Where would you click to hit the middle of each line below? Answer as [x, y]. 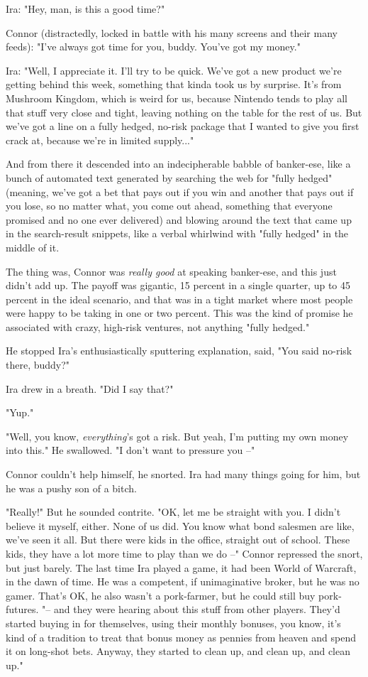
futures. [22, 609]
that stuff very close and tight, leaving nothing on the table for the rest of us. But [184, 112]
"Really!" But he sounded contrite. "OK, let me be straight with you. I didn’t [173, 512]
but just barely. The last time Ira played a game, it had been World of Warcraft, [181, 567]
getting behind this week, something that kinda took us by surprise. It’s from [174, 84]
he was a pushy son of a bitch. [71, 488]
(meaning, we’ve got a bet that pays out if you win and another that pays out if [180, 191]
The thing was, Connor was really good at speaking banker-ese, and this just [171, 271]
